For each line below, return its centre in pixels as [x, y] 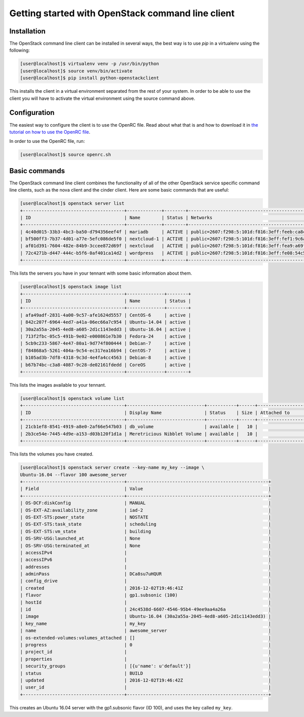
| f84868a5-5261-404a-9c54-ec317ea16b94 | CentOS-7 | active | [106, 350]
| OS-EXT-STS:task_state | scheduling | [145, 524]
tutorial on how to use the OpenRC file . [50, 132]
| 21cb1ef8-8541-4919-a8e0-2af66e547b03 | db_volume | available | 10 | [139, 427]
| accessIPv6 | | [145, 560]
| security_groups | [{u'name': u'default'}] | [145, 666]
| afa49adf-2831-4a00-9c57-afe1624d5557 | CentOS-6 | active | [106, 315]
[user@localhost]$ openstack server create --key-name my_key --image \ [112, 468]
